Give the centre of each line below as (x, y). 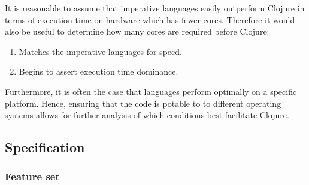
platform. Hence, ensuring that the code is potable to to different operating (143, 103)
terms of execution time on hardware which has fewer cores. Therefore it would (150, 19)
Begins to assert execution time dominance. (99, 71)
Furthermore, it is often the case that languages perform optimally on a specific (151, 91)
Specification (45, 147)
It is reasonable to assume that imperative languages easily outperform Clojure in (155, 8)
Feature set (32, 176)
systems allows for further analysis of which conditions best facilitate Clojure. (147, 115)
